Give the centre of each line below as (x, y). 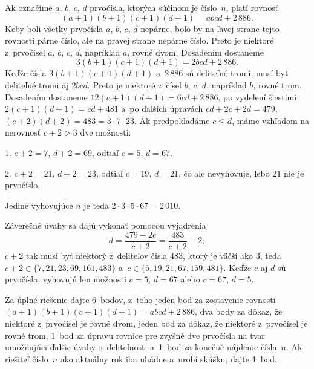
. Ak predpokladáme (172, 120)
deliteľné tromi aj (37, 84)
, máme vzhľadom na (271, 120)
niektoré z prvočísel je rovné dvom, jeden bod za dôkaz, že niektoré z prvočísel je (156, 323)
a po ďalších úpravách (162, 109)
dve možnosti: (106, 132)
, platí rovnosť (252, 7)
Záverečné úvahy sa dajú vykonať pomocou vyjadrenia (106, 225)
